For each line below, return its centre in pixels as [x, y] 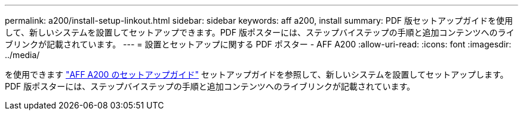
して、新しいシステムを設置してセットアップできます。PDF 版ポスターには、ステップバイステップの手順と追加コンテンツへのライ [260, 32]
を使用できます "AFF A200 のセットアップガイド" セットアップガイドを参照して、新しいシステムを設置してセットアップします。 [257, 74]
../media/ [22, 55]
